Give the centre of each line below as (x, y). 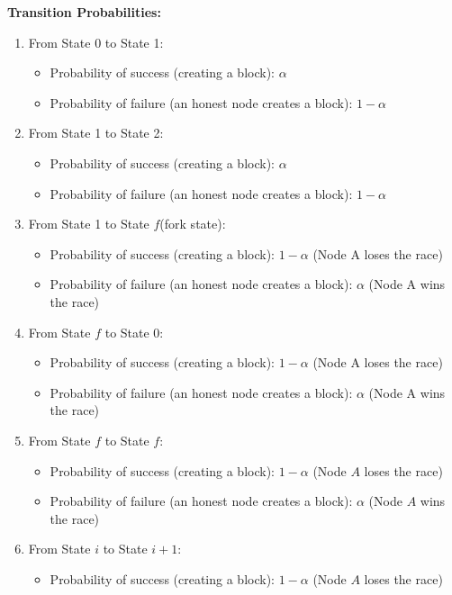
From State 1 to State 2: (96, 133)
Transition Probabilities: (84, 12)
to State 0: (134, 332)
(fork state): (193, 224)
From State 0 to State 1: (96, 42)
